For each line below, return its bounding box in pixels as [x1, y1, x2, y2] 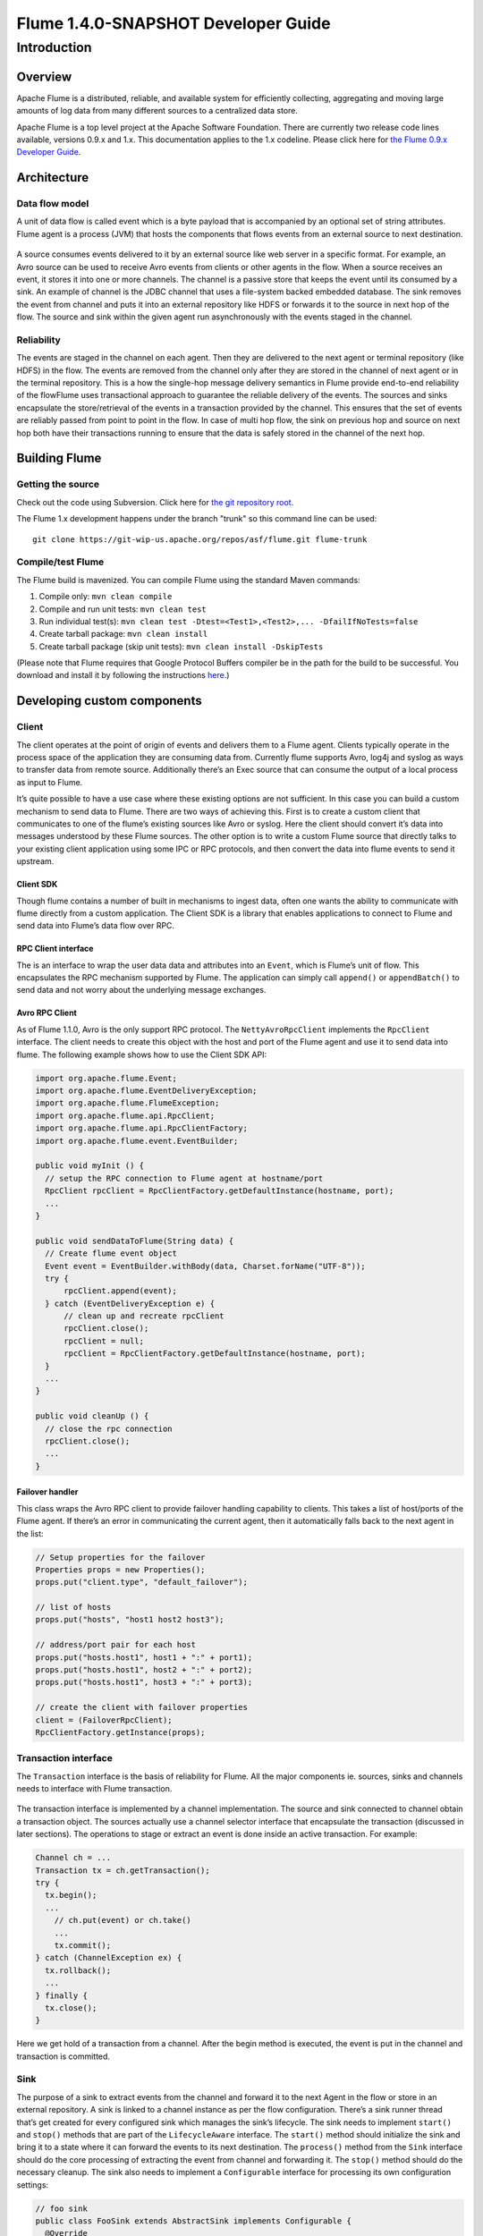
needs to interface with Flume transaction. [16, 1783, 173, 1794]
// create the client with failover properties [35, 1702, 248, 1713]
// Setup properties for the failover [35, 1552, 206, 1563]
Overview [16, 69, 72, 84]
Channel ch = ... [35, 1852, 112, 1863]
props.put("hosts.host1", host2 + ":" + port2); [35, 1664, 253, 1675]
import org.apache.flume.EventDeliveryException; [35, 1086, 258, 1096]
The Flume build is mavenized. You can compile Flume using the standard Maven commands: [16, 574, 361, 585]
